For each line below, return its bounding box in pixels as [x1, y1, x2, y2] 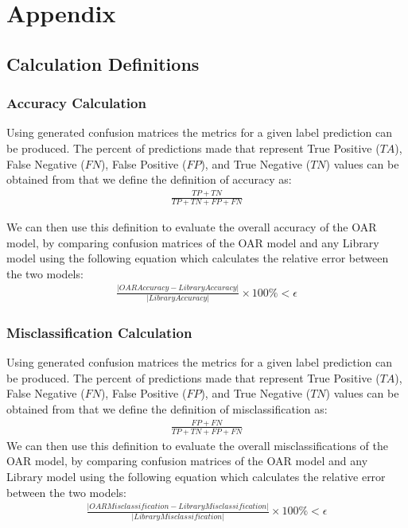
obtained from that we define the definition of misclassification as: [6, 400, 328, 417]
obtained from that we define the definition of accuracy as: [6, 171, 292, 188]
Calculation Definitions [6, 51, 200, 76]
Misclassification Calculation [6, 322, 192, 342]
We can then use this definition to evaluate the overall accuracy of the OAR [6, 218, 377, 235]
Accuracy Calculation [6, 93, 146, 113]
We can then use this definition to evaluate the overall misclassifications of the [6, 437, 388, 453]
